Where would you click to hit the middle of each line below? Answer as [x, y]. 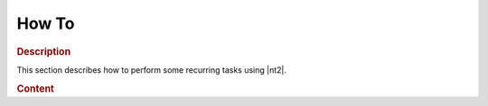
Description [44, 51]
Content [35, 88]
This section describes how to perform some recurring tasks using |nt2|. [152, 70]
